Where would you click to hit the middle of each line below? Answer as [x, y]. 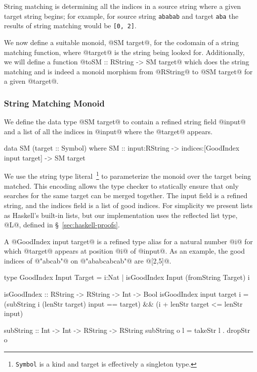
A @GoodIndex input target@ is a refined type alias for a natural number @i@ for [128, 241]
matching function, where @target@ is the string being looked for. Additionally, [124, 52]
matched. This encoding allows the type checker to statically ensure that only [121, 186]
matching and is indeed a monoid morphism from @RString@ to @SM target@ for [128, 71]
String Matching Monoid [54, 103]
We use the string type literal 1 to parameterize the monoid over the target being [128, 175]
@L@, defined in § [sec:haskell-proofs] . [62, 225]
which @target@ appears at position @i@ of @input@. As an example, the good [125, 251]
